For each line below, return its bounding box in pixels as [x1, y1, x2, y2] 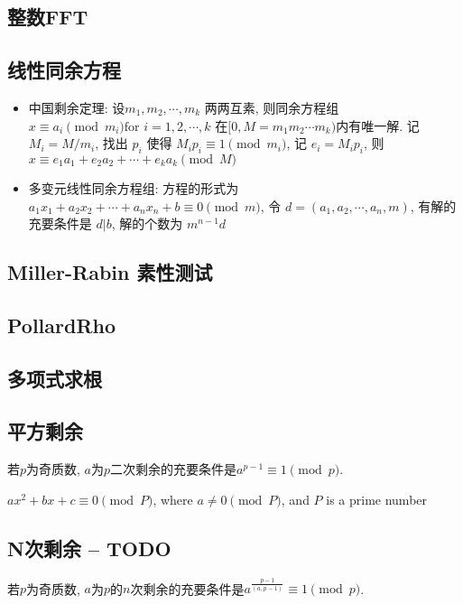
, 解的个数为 [111, 214, 183, 233]
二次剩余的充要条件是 [110, 460, 237, 479]
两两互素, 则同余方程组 [204, 98, 339, 116]
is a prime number [326, 489, 428, 508]
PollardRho [7, 311, 116, 339]
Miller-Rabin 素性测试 [7, 258, 213, 286]
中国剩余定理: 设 [28, 98, 125, 116]
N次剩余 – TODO [7, 534, 171, 562]
